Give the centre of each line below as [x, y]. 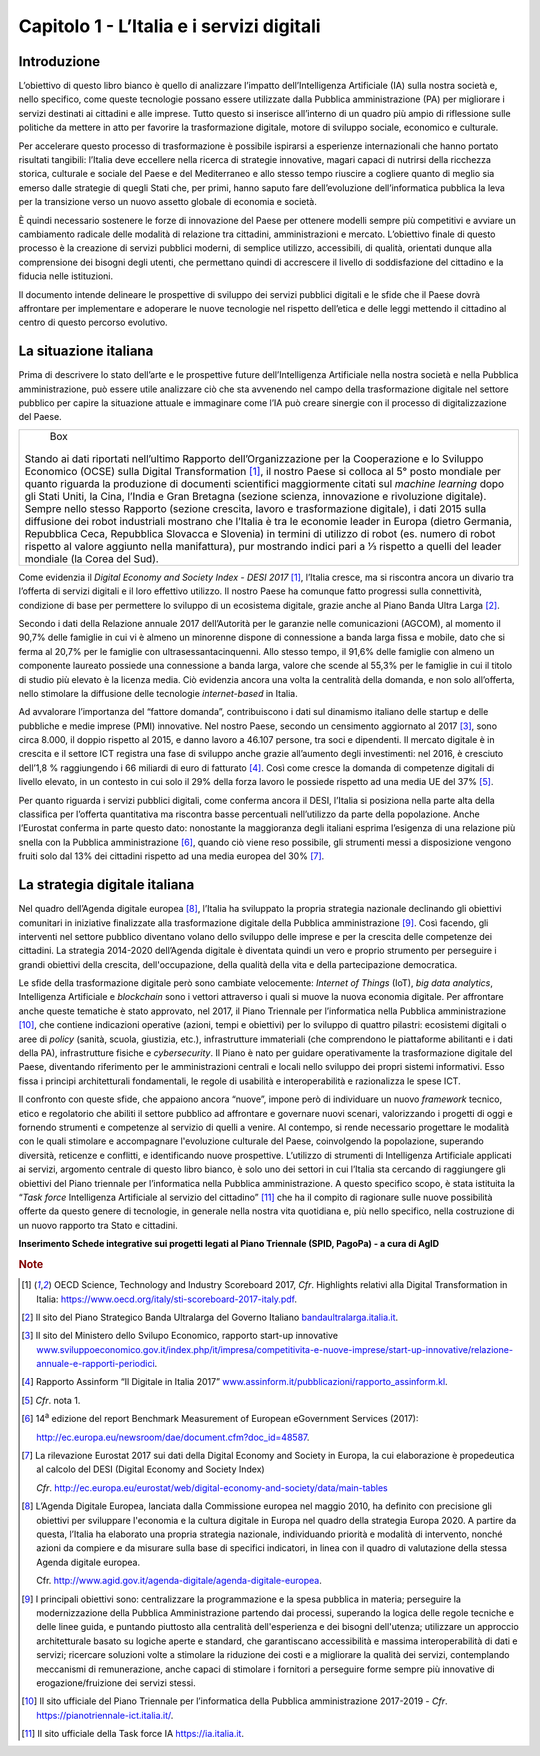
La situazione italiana [86, 351]
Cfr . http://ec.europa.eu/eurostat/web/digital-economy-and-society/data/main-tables [212, 1487]
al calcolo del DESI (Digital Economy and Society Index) [150, 1469]
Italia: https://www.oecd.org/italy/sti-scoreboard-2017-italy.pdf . [166, 1299]
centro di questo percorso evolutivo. [93, 322]
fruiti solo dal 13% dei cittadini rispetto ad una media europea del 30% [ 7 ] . [171, 856]
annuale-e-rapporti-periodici [95, 1364]
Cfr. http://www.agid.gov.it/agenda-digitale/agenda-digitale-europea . [179, 1581]
